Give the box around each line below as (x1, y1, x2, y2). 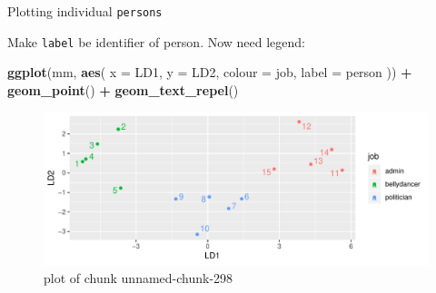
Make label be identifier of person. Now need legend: (7, 32, 306, 51)
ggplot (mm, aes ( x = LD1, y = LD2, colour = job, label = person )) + (7, 63, 412, 82)
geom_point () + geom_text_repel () (7, 80, 239, 99)
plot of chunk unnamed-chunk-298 (44, 269, 233, 288)
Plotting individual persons (7, 2, 163, 20)
